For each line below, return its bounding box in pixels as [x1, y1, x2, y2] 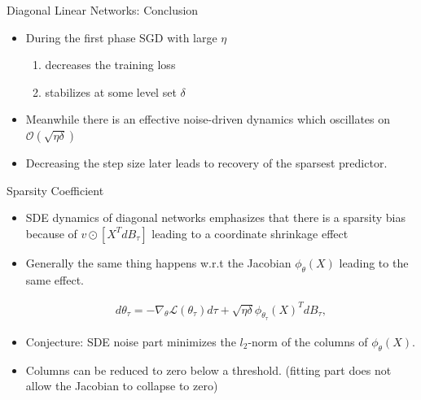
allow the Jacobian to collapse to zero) [25, 377, 218, 394]
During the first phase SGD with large [25, 28, 217, 46]
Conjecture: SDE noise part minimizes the [25, 333, 236, 350]
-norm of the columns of [248, 333, 368, 350]
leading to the [339, 254, 409, 271]
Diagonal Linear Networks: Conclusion [7, 2, 199, 18]
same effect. [25, 271, 85, 288]
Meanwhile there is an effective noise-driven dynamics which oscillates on [25, 111, 391, 128]
